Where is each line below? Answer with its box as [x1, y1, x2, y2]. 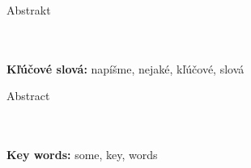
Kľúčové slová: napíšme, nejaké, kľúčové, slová [6, 60, 245, 77]
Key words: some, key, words [6, 146, 158, 163]
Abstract [6, 87, 50, 104]
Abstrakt [6, 2, 51, 18]
